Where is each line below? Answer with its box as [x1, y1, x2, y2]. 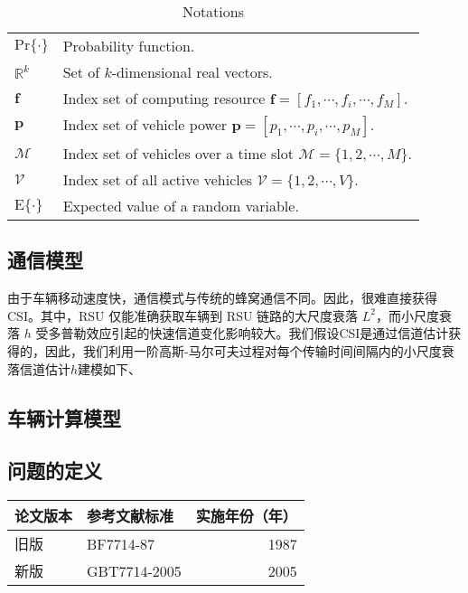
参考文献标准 [87, 505, 174, 527]
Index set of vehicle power [62, 114, 228, 135]
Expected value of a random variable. [62, 195, 299, 216]
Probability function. [62, 35, 195, 56]
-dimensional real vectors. [111, 61, 273, 82]
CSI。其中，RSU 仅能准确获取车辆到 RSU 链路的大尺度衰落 [7, 306, 359, 325]
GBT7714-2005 [87, 560, 182, 581]
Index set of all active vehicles [62, 169, 253, 190]
